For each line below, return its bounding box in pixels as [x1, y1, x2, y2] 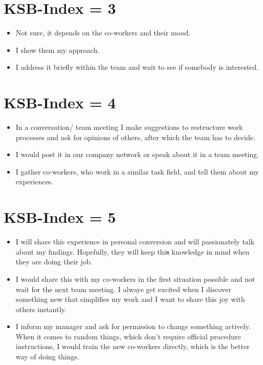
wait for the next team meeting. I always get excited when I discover [15, 283, 231, 294]
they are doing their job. [15, 256, 93, 267]
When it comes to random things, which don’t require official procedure [15, 331, 241, 341]
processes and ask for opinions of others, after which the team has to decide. [15, 131, 256, 142]
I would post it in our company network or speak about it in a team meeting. [15, 149, 259, 160]
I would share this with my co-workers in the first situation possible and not [15, 273, 255, 284]
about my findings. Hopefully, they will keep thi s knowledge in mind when [15, 246, 250, 257]
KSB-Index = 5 [4, 206, 116, 227]
